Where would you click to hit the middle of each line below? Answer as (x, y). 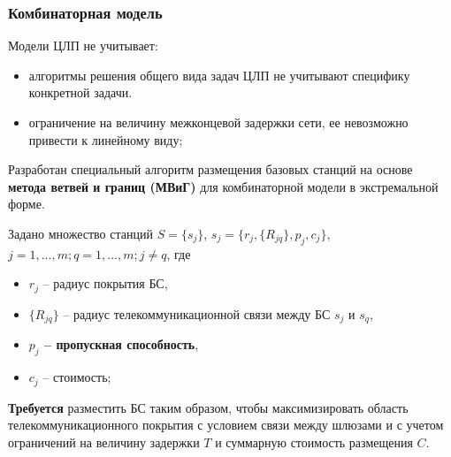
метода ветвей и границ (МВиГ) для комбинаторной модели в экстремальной (223, 186)
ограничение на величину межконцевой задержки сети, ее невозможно (218, 122)
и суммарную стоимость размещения (314, 442)
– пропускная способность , (122, 344)
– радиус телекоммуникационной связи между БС (197, 313)
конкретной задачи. (80, 92)
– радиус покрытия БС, (105, 283)
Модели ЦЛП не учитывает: (83, 46)
